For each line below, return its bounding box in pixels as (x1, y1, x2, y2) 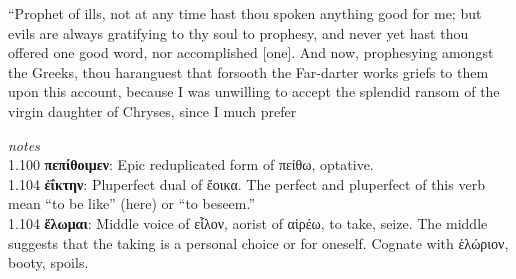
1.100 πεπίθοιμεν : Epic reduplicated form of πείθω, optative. (8, 154, 374, 175)
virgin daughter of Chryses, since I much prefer (8, 100, 297, 121)
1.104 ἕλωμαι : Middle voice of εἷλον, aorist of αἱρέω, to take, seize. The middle (8, 212, 488, 233)
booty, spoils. (8, 252, 89, 273)
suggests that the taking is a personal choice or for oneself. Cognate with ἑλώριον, (8, 232, 509, 253)
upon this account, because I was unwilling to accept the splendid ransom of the (8, 81, 500, 102)
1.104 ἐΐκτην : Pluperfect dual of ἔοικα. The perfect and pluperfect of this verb (8, 173, 485, 194)
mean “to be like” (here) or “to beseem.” (8, 193, 256, 214)
